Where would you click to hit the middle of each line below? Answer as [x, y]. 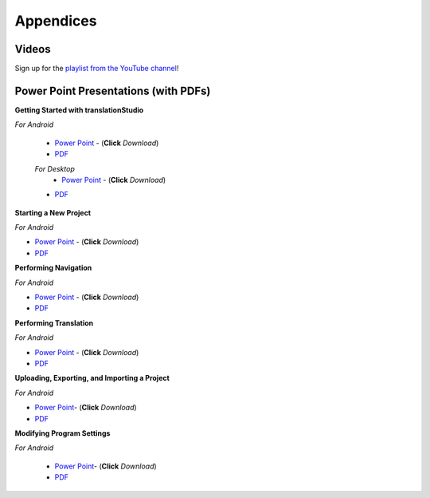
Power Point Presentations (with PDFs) [113, 91]
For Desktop [55, 168]
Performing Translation [54, 322]
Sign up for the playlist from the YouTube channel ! [97, 69]
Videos [33, 49]
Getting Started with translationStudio [79, 110]
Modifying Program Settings [63, 433]
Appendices [56, 21]
